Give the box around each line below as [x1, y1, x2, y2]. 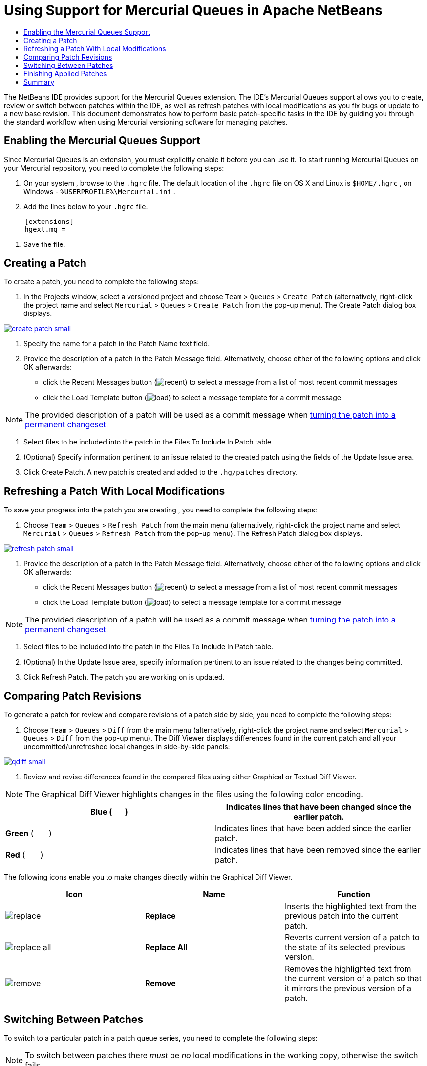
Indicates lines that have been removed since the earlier [215, 845, 421, 855]
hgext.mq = [24, 225, 66, 233]
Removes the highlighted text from [284, 964, 411, 974]
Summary [23, 77, 55, 86]
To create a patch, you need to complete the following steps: [4, 277, 199, 286]
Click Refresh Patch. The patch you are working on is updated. [23, 673, 225, 682]
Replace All [145, 942, 188, 953]
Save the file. [23, 240, 65, 248]
